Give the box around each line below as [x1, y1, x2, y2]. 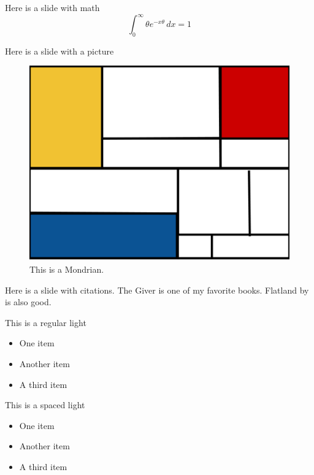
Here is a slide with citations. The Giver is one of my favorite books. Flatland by [5, 283, 309, 296]
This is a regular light [5, 316, 86, 329]
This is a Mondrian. [29, 263, 104, 276]
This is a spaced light [5, 398, 85, 411]
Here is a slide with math [5, 1, 100, 13]
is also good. [5, 295, 52, 308]
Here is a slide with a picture [5, 44, 114, 57]
